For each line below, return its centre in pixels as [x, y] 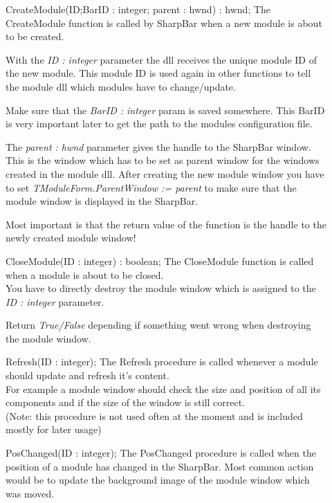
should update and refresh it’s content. [87, 375]
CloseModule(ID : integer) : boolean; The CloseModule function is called [160, 260]
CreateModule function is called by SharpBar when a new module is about [164, 22]
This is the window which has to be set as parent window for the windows [163, 160]
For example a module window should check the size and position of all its [163, 388]
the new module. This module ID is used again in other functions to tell [158, 73]
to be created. [35, 36]
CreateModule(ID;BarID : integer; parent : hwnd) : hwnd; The [138, 9]
